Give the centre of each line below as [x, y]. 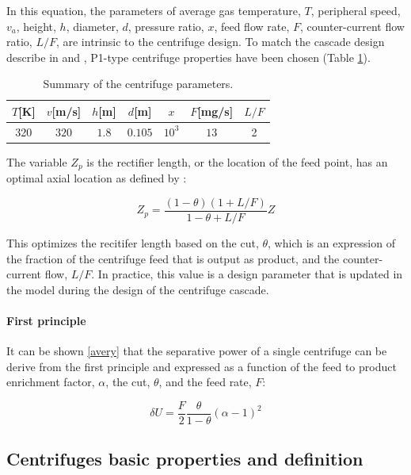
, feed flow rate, [252, 26]
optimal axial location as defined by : [97, 178]
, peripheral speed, [356, 10]
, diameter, [92, 26]
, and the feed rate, [205, 382]
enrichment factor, [51, 382]
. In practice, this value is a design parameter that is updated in [247, 274]
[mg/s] [215, 111]
